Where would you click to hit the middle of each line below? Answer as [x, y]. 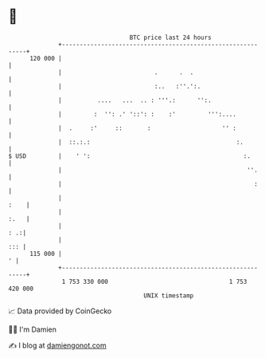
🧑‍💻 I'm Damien [33, 329]
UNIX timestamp [169, 295]
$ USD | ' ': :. [129, 156]
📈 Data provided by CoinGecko [60, 311]
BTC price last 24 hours [171, 37]
